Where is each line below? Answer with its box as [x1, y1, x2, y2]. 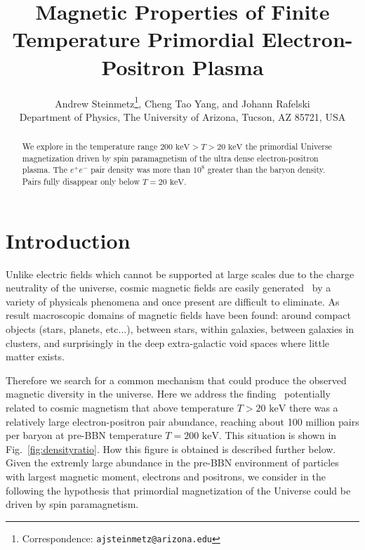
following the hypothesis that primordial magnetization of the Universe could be [6, 483, 351, 497]
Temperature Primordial [12, 25, 255, 53]
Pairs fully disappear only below [22, 176, 140, 188]
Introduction [6, 225, 131, 254]
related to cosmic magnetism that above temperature [6, 400, 234, 415]
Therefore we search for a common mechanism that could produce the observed [6, 372, 347, 387]
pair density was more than [91, 164, 191, 176]
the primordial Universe [245, 140, 332, 152]
